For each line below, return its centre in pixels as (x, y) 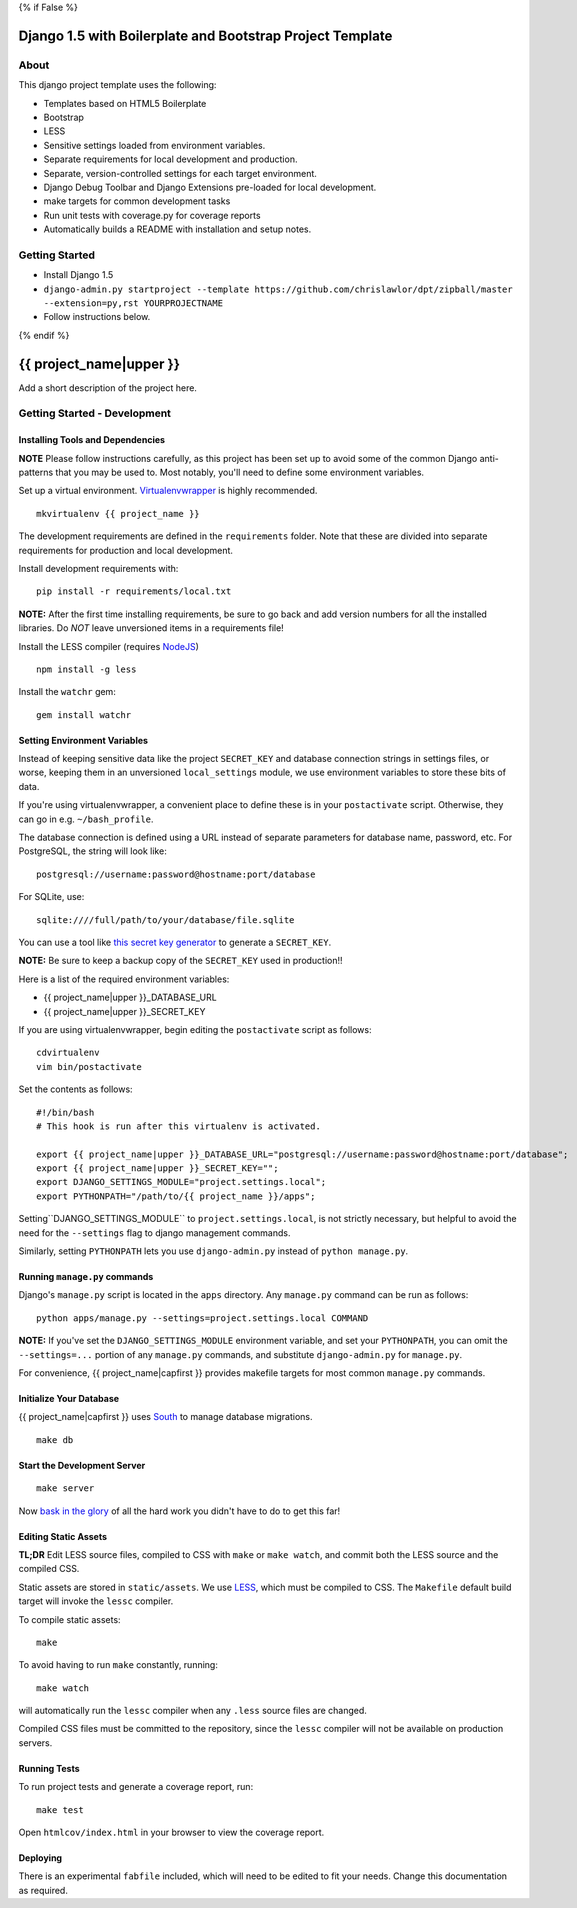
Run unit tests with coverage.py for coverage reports (152, 215)
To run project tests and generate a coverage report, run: (136, 1787)
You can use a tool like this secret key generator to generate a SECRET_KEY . (175, 942)
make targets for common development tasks (137, 201)
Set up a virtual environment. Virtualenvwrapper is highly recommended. (168, 491)
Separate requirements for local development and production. (170, 159)
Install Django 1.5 (78, 275)
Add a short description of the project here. (107, 387)
